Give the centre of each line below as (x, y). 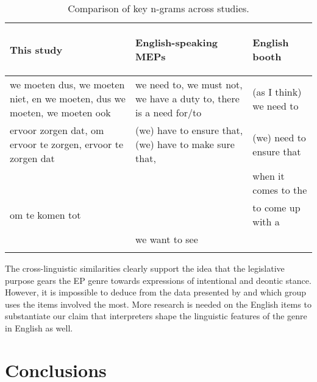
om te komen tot (45, 214)
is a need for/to (169, 112)
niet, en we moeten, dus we (68, 98)
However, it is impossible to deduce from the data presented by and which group (155, 292)
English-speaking (177, 42)
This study (36, 49)
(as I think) (277, 91)
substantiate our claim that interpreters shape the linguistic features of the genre (156, 316)
